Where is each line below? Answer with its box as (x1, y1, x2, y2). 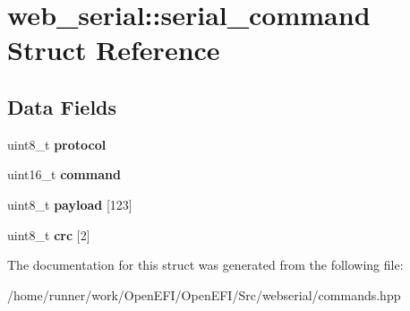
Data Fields (7, 92, 117, 120)
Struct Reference (7, 31, 220, 68)
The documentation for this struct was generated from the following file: (7, 255, 404, 274)
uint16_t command (7, 165, 121, 184)
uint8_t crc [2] (7, 225, 90, 244)
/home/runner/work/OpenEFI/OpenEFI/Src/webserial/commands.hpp (7, 285, 401, 304)
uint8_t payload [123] (7, 194, 132, 213)
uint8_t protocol (7, 134, 107, 153)
